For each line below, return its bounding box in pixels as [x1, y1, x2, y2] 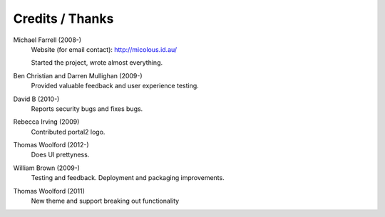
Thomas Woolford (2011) [13, 186, 86, 195]
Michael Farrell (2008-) [13, 36, 82, 44]
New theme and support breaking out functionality [31, 196, 180, 206]
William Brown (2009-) [13, 164, 80, 172]
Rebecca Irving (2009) [13, 117, 80, 126]
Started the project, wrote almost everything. [31, 58, 163, 67]
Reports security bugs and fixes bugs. [31, 104, 143, 113]
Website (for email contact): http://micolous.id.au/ [31, 45, 178, 53]
